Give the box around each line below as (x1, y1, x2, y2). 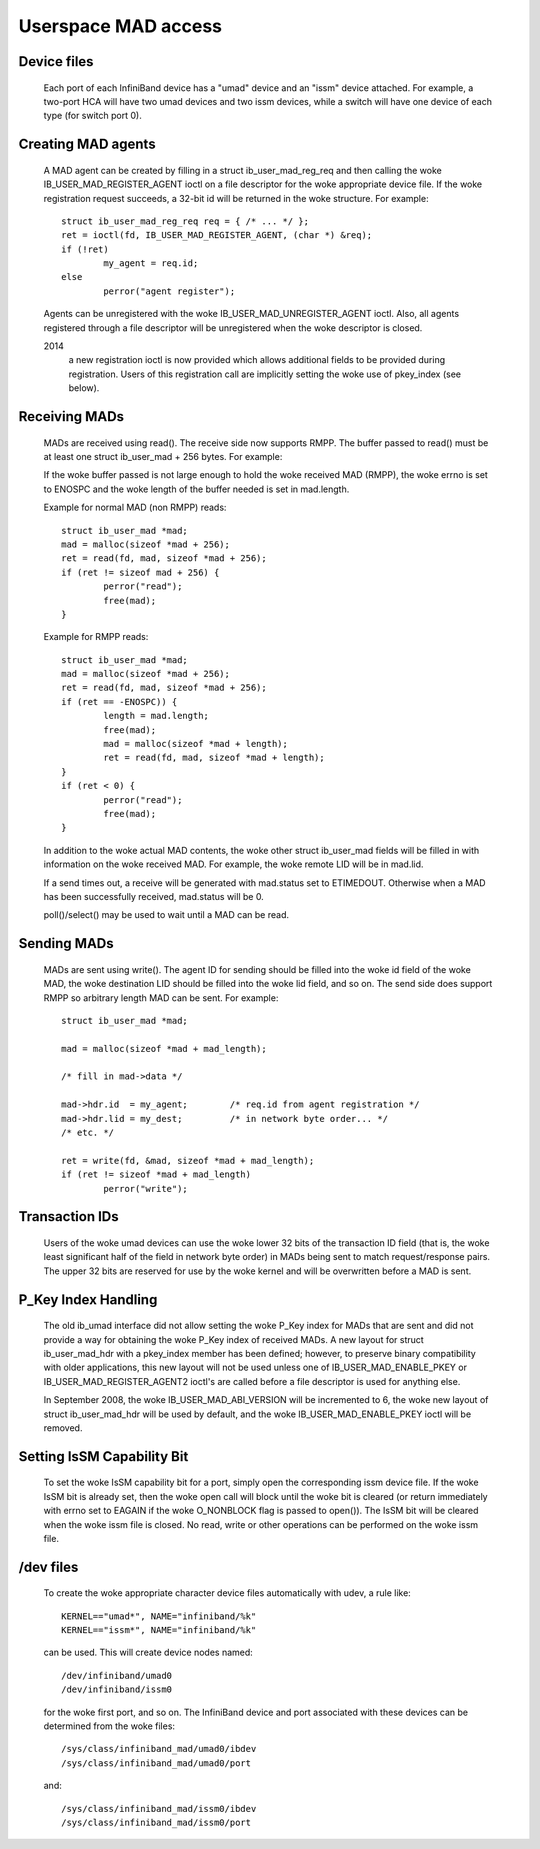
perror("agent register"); (103, 285, 236, 297)
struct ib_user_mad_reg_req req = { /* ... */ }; (61, 215, 310, 227)
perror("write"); (103, 1183, 189, 1194)
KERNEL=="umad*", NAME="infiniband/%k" (61, 1610, 257, 1622)
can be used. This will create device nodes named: (43, 1646, 254, 1659)
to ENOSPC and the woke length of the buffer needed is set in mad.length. (43, 483, 350, 495)
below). (68, 382, 100, 394)
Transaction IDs (18, 1208, 119, 1225)
